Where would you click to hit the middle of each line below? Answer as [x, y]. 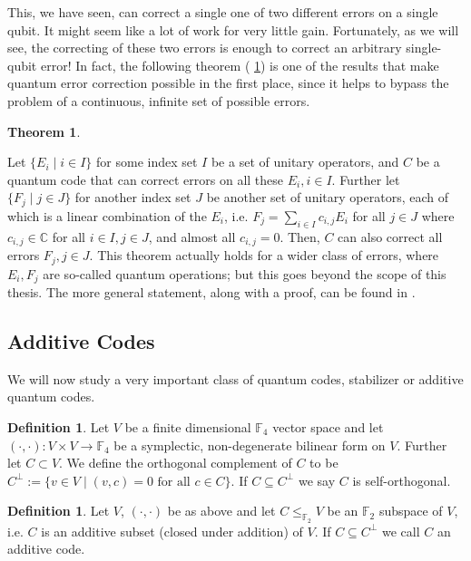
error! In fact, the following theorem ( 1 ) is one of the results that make [240, 65]
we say [317, 480]
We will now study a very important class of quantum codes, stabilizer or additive [235, 378]
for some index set [147, 162]
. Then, [300, 236]
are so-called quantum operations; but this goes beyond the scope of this [245, 273]
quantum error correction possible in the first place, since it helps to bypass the [228, 83]
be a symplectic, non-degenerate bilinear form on [250, 445]
